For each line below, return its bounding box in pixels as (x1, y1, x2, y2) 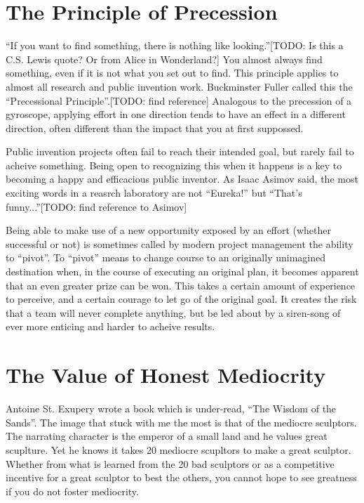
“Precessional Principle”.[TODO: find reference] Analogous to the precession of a (6, 93, 352, 107)
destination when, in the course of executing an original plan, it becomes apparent (6, 264, 359, 279)
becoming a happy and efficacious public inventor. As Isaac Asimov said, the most (6, 171, 358, 186)
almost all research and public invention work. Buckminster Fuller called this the (6, 79, 353, 93)
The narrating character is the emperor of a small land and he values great (6, 429, 328, 443)
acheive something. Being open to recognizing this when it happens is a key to (6, 157, 342, 172)
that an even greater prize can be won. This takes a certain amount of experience (6, 277, 356, 292)
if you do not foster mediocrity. (6, 483, 139, 498)
